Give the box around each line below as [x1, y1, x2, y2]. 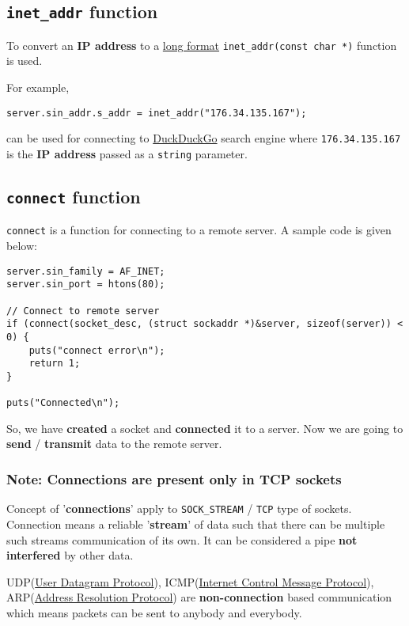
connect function [6, 184, 141, 208]
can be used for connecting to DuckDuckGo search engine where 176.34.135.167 [6, 130, 401, 146]
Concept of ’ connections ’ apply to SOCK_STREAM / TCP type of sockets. [6, 500, 352, 517]
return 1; [28, 358, 81, 370]
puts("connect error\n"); [28, 344, 165, 356]
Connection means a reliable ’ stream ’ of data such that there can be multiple [6, 515, 385, 532]
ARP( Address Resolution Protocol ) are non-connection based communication [6, 589, 392, 605]
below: [6, 237, 37, 254]
